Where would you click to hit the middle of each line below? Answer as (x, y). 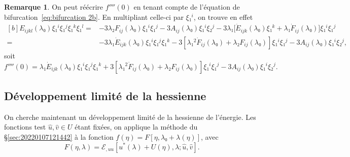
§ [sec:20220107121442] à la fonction (59, 136)
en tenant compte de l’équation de (187, 7)
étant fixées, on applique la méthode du (136, 127)
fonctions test (25, 127)
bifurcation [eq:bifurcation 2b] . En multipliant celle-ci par (94, 17)
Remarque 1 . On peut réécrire (54, 7)
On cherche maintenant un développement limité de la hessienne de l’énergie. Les (130, 117)
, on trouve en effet (223, 17)
